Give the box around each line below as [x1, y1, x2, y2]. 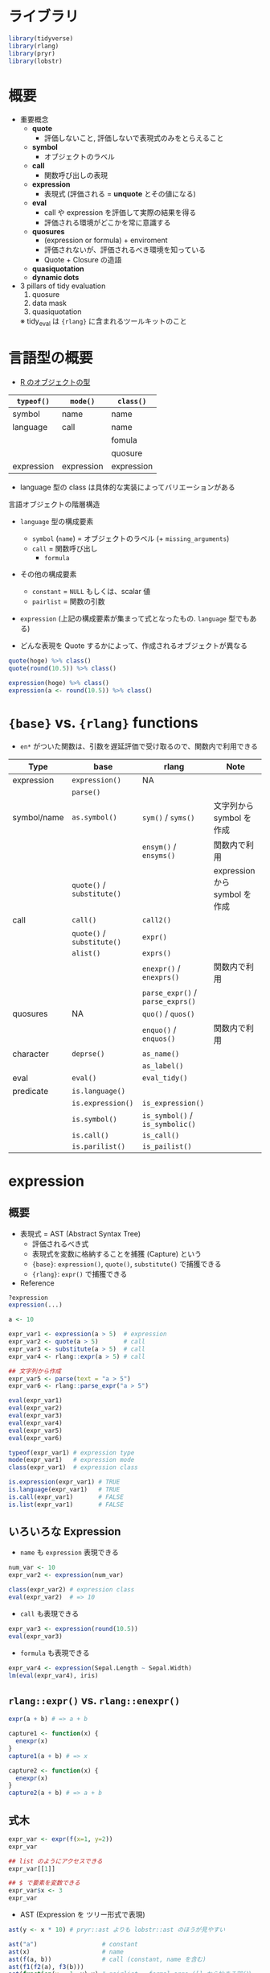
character [12, 1048, 50, 1059]
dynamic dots [31, 273, 80, 283]
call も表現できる [19, 1608, 80, 1618]
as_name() [141, 1049, 180, 1059]
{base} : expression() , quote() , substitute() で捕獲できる [31, 1259, 223, 1269]
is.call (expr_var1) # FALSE [8, 1492, 125, 1501]
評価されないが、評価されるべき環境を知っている [43, 245, 207, 254]
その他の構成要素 [19, 569, 77, 580]
